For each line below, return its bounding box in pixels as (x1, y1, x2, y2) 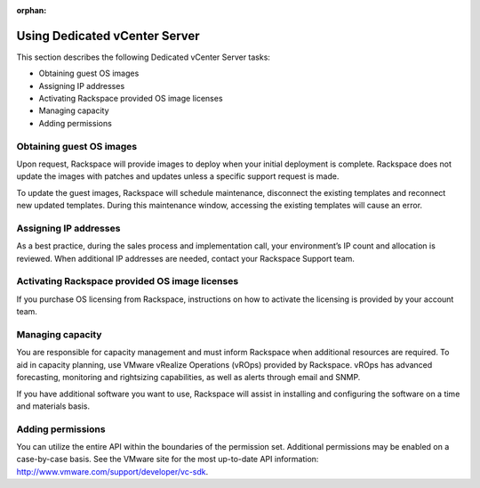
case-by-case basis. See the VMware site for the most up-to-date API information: (16, 454, 319, 465)
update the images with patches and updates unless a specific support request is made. (16, 171, 340, 182)
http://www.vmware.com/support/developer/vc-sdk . (16, 466, 209, 476)
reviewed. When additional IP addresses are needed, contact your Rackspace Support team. (16, 253, 356, 264)
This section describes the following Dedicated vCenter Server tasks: (16, 52, 271, 62)
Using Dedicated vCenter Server (16, 28, 200, 44)
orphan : (16, 5, 47, 15)
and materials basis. (16, 401, 91, 411)
